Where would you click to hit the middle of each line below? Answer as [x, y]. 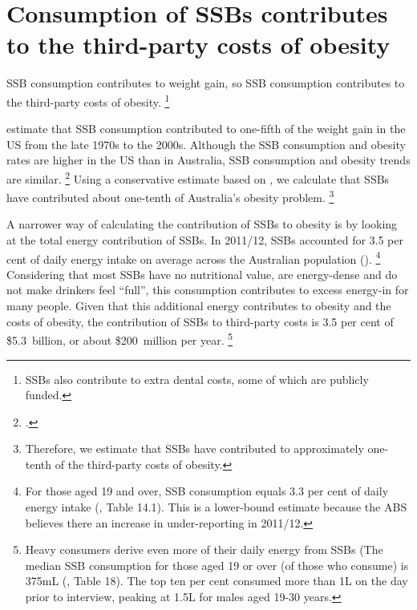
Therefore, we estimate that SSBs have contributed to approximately [194, 448]
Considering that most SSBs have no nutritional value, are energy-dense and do [202, 274]
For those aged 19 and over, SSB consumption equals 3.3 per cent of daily [207, 491]
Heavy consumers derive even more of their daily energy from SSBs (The [204, 549]
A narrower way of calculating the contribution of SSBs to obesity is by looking [202, 224]
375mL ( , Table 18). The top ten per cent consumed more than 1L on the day [217, 581]
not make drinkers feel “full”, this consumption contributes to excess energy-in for [208, 290]
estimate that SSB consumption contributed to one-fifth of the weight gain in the [206, 129]
